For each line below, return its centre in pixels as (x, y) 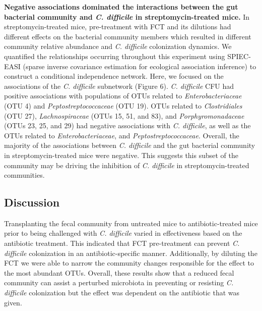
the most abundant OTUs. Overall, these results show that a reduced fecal (119, 272)
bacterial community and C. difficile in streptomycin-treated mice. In (127, 16)
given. (13, 302)
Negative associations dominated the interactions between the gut (121, 7)
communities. (24, 175)
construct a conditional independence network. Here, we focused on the (114, 76)
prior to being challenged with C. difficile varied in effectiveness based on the (123, 233)
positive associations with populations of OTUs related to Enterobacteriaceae (123, 96)
